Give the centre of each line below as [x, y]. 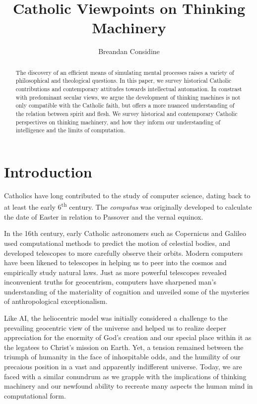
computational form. [35, 395]
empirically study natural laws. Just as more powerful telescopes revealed [115, 272]
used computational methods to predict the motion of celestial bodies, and [117, 243]
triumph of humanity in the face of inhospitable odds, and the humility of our [122, 357]
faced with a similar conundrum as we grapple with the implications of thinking [125, 376]
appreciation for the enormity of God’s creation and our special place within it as [128, 337]
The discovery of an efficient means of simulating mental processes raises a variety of [125, 72]
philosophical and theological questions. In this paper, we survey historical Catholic [123, 81]
